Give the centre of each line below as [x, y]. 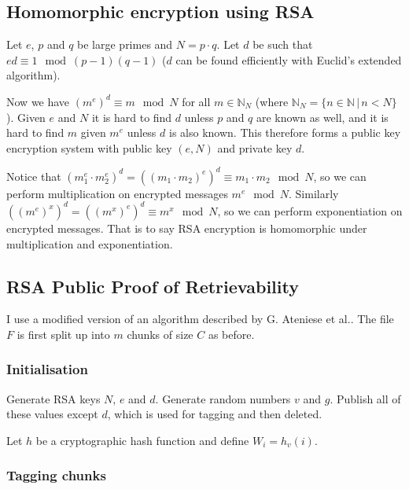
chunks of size [160, 334]
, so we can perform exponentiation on [310, 210]
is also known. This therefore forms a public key [285, 132]
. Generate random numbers [223, 398]
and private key [255, 147]
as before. [231, 334]
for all [196, 101]
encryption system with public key [89, 147]
